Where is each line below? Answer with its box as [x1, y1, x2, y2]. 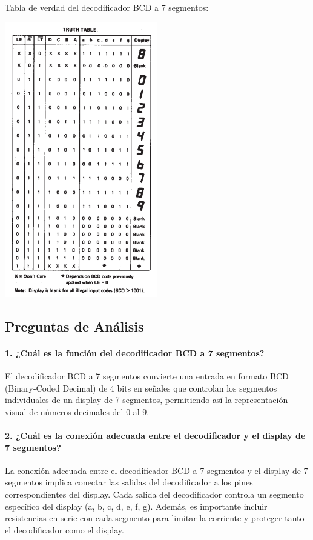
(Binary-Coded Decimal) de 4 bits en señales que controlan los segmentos [5, 381, 277, 394]
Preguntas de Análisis [5, 316, 144, 335]
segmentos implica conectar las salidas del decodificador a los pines [5, 476, 253, 488]
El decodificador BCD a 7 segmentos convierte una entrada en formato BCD [5, 370, 289, 382]
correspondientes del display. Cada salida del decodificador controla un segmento [5, 487, 304, 500]
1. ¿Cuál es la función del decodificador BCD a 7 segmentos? [5, 346, 265, 359]
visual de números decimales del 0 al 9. [5, 405, 150, 418]
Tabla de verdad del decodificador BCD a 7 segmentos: [5, 1, 209, 13]
